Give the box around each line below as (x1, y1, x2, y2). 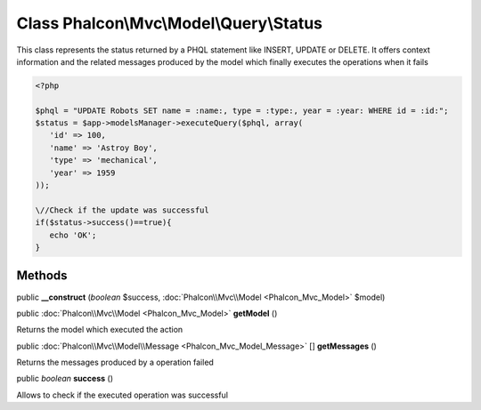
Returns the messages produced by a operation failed (16, 357, 214, 368)
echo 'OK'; (49, 229, 97, 240)
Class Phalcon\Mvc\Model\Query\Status (16, 13, 323, 33)
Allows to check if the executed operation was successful (16, 390, 229, 400)
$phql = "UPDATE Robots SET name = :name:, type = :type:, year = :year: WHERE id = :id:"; (35, 105, 449, 116)
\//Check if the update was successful (35, 205, 209, 215)
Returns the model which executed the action (16, 325, 183, 335)
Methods (16, 268, 68, 284)
